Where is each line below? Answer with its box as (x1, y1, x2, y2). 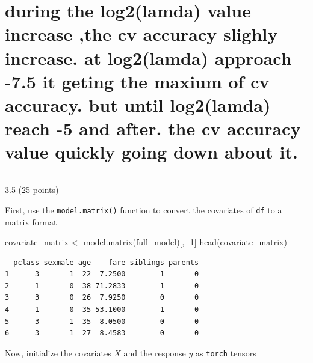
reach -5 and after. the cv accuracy (5, 116, 301, 141)
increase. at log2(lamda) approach (5, 45, 292, 70)
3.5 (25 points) (5, 183, 59, 196)
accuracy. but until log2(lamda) (5, 92, 271, 117)
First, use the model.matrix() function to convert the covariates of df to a (5, 203, 282, 216)
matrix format (5, 215, 57, 228)
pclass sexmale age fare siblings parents (13, 258, 199, 267)
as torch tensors (196, 346, 256, 359)
